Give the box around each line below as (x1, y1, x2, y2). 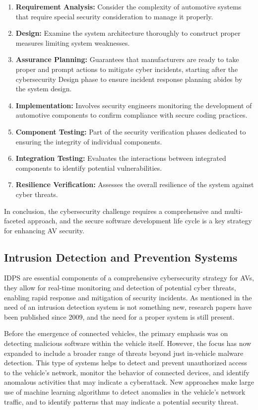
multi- (224, 205, 243, 216)
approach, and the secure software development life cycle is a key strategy (27, 215, 252, 226)
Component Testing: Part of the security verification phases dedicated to (15, 126, 246, 137)
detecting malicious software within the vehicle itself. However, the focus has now (4, 338, 252, 348)
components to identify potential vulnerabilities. (15, 162, 162, 173)
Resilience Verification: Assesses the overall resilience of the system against (15, 179, 254, 190)
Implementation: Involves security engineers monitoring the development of (15, 100, 252, 110)
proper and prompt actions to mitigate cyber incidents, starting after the (15, 64, 238, 74)
